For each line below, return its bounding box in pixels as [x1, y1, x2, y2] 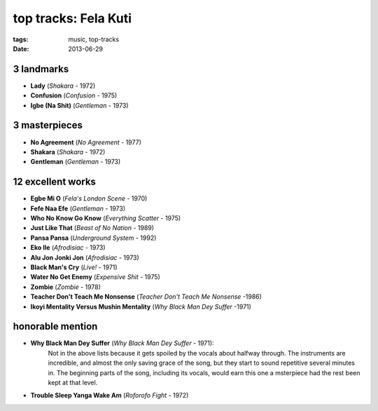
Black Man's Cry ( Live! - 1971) [30, 263, 118, 271]
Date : [13, 44, 29, 53]
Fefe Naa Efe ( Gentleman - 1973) [30, 204, 126, 213]
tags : [13, 35, 29, 43]
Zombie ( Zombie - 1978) [30, 283, 101, 291]
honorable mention [13, 321, 98, 332]
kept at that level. [48, 378, 98, 386]
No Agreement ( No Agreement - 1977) [30, 137, 141, 147]
